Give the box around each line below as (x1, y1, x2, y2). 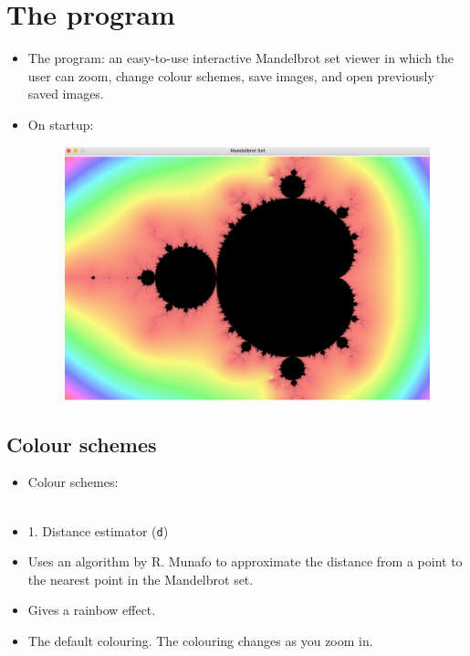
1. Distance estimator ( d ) (27, 521, 169, 540)
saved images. (27, 84, 104, 103)
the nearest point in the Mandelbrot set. (27, 569, 254, 588)
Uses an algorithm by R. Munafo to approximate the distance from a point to (27, 552, 463, 571)
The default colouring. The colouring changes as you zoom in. (27, 631, 373, 651)
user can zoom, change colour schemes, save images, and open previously (27, 66, 434, 85)
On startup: (27, 114, 94, 133)
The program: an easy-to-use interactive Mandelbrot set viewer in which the (27, 48, 454, 68)
